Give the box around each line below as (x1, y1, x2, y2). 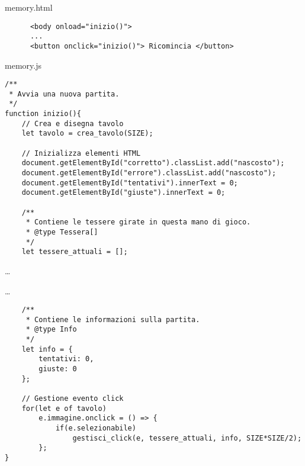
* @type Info (25, 325, 77, 334)
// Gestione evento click (21, 394, 124, 403)
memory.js (5, 59, 41, 71)
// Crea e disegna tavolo (21, 119, 124, 128)
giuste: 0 (38, 365, 77, 374)
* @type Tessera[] (25, 228, 98, 236)
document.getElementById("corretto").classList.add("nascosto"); (21, 159, 285, 168)
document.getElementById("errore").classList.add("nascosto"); (21, 169, 277, 178)
